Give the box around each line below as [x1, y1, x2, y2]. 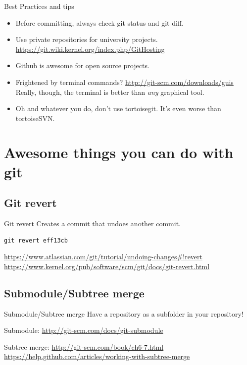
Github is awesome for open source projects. [15, 60, 149, 71]
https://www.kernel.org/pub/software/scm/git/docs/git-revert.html [4, 261, 210, 271]
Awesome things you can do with [4, 142, 234, 162]
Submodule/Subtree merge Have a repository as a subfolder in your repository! [4, 308, 244, 319]
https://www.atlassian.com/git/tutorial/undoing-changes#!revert [4, 251, 203, 262]
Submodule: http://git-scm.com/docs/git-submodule [4, 325, 163, 335]
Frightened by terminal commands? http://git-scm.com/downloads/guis [15, 77, 234, 87]
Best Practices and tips [4, 1, 74, 11]
